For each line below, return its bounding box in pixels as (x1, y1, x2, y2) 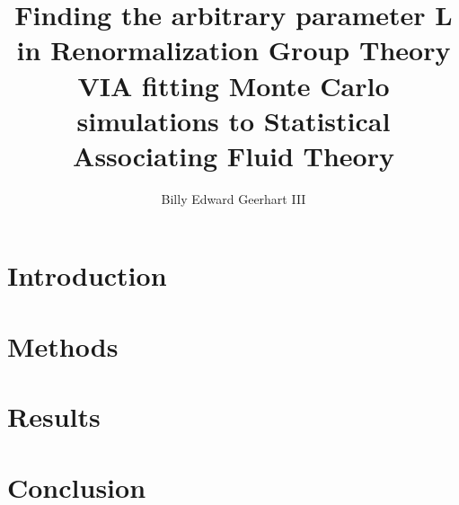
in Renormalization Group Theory (16, 31, 451, 68)
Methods (7, 327, 119, 364)
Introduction (7, 257, 167, 294)
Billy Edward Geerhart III (161, 189, 306, 208)
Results (7, 398, 101, 435)
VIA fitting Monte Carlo (77, 66, 390, 103)
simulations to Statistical (76, 102, 391, 138)
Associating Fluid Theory (73, 137, 394, 173)
